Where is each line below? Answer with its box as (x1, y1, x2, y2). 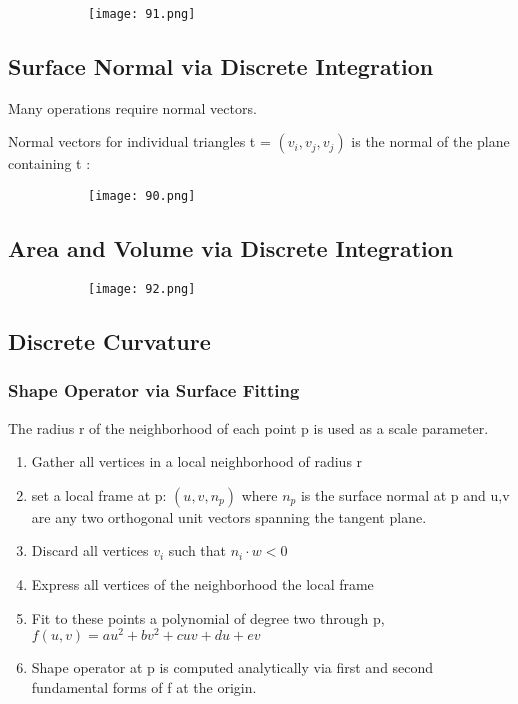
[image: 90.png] (88, 189, 196, 204)
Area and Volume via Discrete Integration (8, 233, 454, 264)
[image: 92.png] (88, 281, 196, 296)
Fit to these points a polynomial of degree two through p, (31, 607, 385, 628)
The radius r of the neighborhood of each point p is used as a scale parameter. (8, 417, 489, 438)
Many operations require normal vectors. (8, 97, 257, 118)
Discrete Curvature (8, 325, 211, 356)
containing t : (8, 153, 91, 174)
